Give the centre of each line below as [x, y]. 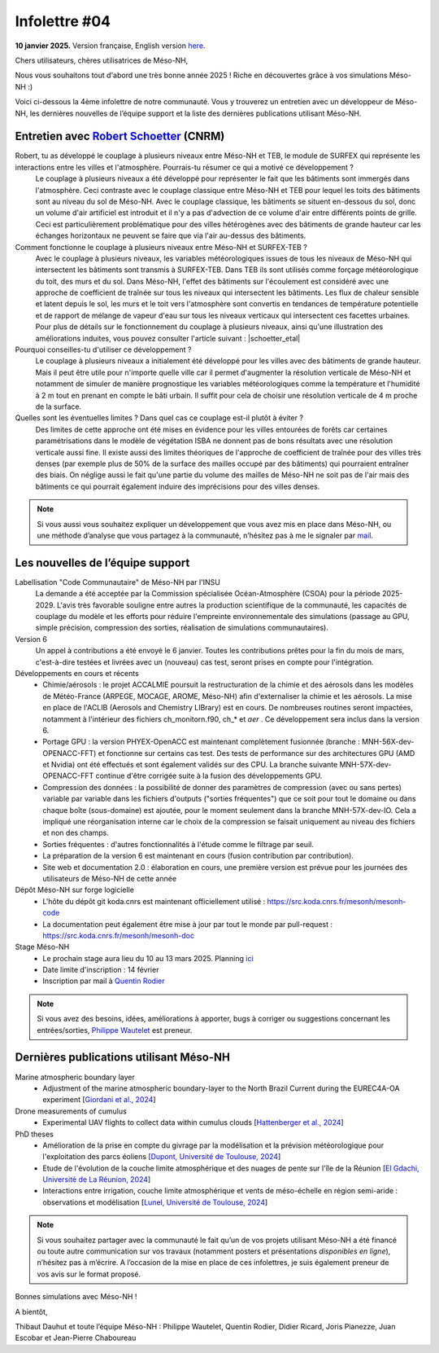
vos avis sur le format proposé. [89, 1274]
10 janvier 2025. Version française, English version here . [110, 46]
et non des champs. [76, 833]
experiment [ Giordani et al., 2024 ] [99, 1100]
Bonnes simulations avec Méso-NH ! [76, 1297]
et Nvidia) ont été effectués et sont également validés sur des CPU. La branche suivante [190, 765]
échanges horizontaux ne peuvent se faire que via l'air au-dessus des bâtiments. [171, 235]
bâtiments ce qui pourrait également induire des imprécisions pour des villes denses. [178, 486]
